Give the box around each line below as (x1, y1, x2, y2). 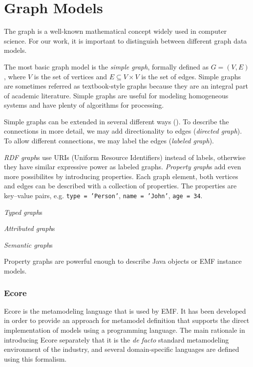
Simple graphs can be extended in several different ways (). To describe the (4, 116, 229, 126)
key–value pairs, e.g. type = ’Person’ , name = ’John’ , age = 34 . (4, 190, 203, 201)
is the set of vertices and (34, 71, 107, 81)
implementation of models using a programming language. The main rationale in (4, 325, 245, 335)
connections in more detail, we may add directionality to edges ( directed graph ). (4, 126, 242, 136)
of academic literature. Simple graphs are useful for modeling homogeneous (4, 90, 229, 100)
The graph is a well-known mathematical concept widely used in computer (4, 26, 227, 36)
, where (4, 71, 26, 81)
